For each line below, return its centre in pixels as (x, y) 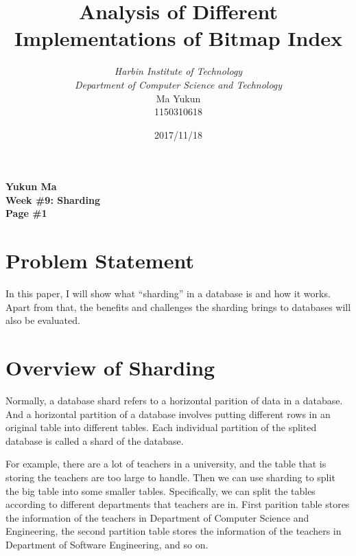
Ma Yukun (178, 98)
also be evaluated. (43, 320)
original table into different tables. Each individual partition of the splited (161, 427)
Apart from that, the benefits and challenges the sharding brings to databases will (178, 306)
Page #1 (26, 213)
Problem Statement (100, 260)
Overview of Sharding (110, 368)
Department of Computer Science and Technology (178, 84)
